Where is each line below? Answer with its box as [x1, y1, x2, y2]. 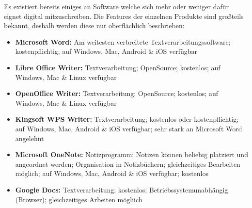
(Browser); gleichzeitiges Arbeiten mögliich [15, 194, 142, 204]
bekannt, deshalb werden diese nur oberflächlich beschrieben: [4, 20, 185, 31]
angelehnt [15, 133, 44, 143]
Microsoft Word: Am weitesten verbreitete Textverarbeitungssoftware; [15, 36, 231, 47]
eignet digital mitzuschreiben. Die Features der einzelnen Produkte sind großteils [4, 11, 244, 21]
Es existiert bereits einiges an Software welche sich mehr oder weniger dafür [4, 1, 229, 11]
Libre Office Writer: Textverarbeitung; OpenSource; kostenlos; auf [15, 62, 220, 72]
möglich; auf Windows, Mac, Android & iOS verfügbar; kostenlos [15, 168, 209, 178]
